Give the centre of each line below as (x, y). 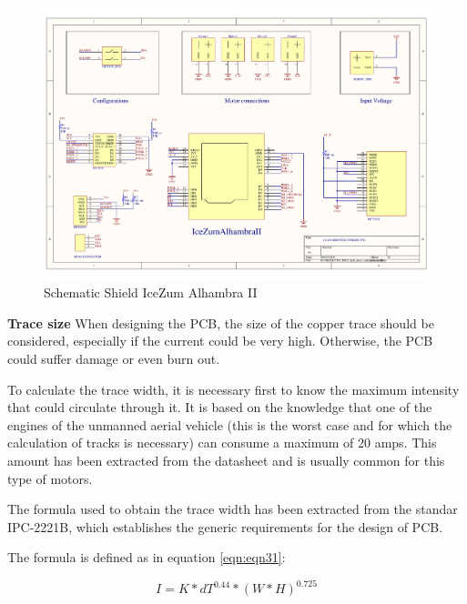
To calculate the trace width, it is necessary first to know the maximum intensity (233, 389)
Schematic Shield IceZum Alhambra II (151, 292)
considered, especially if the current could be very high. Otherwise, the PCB (220, 341)
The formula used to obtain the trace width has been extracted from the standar (233, 509)
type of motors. (50, 478)
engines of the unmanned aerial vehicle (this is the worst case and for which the (230, 424)
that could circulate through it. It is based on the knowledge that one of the (220, 407)
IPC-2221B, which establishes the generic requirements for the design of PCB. (225, 526)
